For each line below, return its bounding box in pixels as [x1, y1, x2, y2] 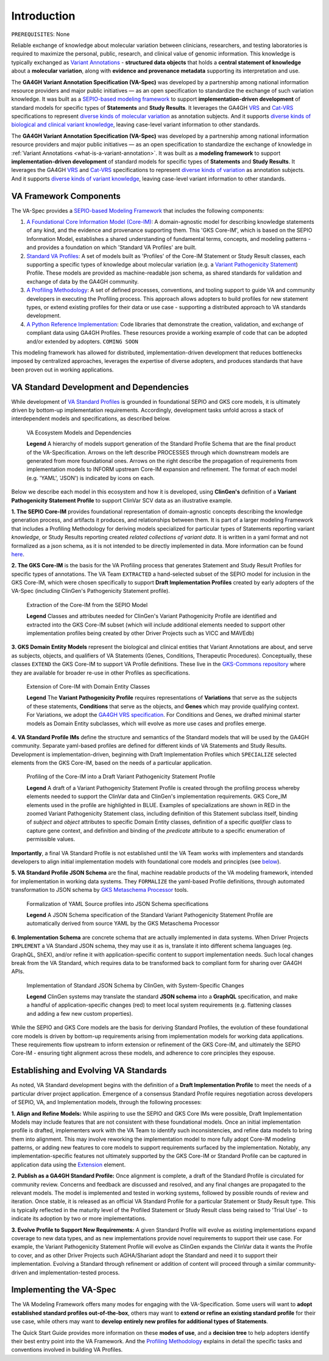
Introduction [11, 9, 76, 23]
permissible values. [26, 836, 76, 843]
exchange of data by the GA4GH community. [26, 278, 140, 285]
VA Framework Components [11, 191, 121, 201]
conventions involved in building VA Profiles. [11, 1346, 123, 1354]
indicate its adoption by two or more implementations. [11, 1215, 147, 1223]
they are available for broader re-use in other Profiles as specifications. [11, 669, 190, 677]
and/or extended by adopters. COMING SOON [26, 337, 138, 345]
